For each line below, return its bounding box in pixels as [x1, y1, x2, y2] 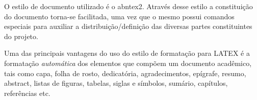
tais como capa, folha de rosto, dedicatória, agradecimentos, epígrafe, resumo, [4, 68, 246, 78]
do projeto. [4, 30, 38, 41]
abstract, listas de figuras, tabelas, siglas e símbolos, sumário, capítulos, [4, 78, 228, 88]
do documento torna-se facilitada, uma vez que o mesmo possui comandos [4, 11, 235, 21]
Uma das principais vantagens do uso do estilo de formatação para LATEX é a [4, 48, 250, 58]
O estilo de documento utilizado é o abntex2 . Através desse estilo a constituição [4, 1, 253, 11]
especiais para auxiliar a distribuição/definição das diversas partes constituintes [4, 21, 252, 31]
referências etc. [4, 87, 50, 98]
